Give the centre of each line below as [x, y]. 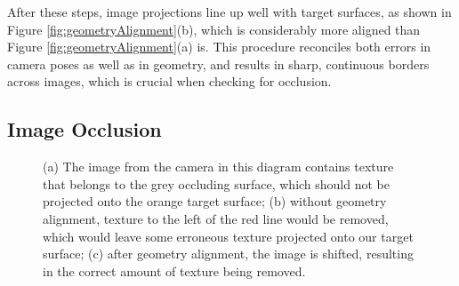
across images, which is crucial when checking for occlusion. [169, 81]
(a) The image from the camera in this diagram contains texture [218, 167]
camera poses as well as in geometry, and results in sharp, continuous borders [218, 64]
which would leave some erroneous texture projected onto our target [228, 236]
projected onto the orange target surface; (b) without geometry [215, 201]
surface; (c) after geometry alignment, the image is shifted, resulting [228, 254]
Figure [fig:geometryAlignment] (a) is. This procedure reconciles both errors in [219, 47]
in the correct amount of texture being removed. [174, 270]
